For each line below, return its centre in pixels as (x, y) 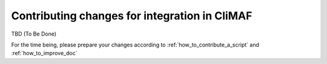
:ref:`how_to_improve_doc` (44, 53)
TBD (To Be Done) (34, 34)
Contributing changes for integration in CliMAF (132, 16)
